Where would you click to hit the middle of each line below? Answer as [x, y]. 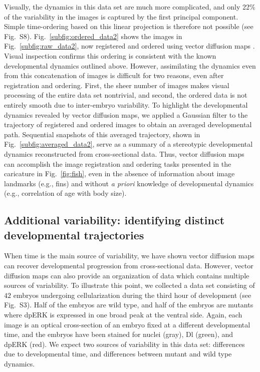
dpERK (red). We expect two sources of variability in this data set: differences [124, 344]
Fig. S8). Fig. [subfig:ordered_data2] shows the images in [93, 36]
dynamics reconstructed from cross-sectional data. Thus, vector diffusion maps [124, 153]
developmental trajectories [74, 235]
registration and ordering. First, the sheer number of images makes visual [117, 85]
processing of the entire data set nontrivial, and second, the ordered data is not [126, 95]
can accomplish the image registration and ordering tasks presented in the [118, 163]
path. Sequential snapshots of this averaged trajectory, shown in [102, 134]
